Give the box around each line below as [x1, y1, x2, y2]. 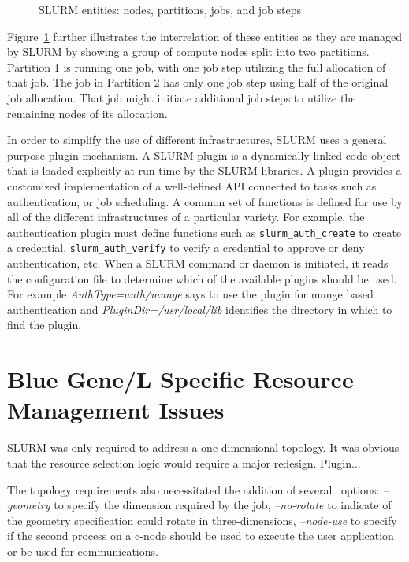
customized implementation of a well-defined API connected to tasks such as [7, 177, 377, 194]
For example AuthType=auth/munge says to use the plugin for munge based [7, 286, 374, 302]
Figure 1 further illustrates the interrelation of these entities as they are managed [7, 28, 402, 44]
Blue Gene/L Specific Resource [7, 363, 354, 395]
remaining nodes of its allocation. [7, 105, 168, 121]
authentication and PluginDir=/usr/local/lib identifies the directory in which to [7, 301, 392, 317]
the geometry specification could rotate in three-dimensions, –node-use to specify [7, 512, 397, 528]
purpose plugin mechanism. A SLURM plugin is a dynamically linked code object [7, 146, 401, 163]
